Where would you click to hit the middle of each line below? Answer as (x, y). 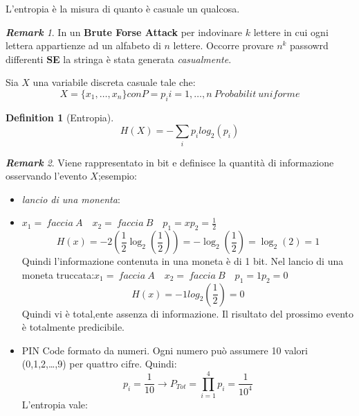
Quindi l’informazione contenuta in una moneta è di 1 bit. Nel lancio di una (183, 261)
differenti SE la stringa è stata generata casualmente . (119, 59)
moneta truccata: (58, 274)
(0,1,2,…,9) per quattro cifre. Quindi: (99, 364)
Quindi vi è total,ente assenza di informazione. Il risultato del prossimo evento (188, 313)
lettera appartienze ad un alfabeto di (83, 45)
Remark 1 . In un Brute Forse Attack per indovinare (124, 32)
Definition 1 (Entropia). (60, 117)
